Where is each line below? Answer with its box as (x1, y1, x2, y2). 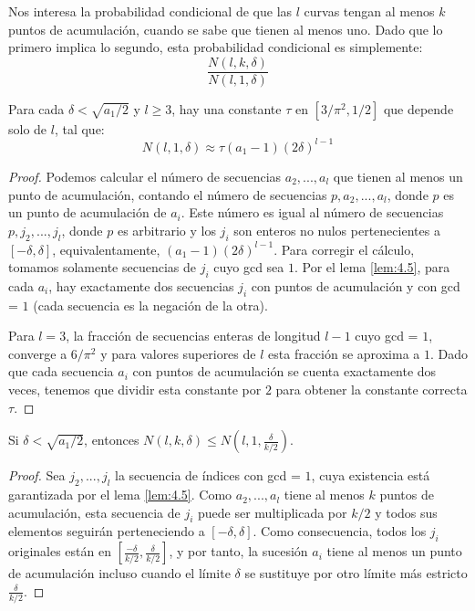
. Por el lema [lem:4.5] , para (294, 258, 450, 277)
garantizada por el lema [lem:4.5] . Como (8, 485, 232, 504)
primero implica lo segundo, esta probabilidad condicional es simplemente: (8, 37, 423, 57)
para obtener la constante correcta (275, 380, 468, 399)
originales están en (8, 542, 111, 561)
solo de (8, 119, 47, 138)
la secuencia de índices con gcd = (115, 466, 301, 485)
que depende (383, 99, 454, 118)
